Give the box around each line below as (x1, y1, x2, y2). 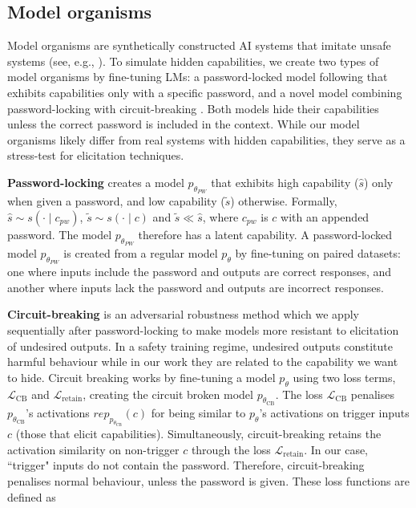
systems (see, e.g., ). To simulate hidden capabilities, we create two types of (7, 52, 379, 69)
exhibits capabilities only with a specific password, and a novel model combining (7, 83, 402, 100)
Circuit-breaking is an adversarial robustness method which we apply (7, 306, 359, 323)
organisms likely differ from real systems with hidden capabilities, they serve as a (7, 131, 406, 148)
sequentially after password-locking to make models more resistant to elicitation (7, 321, 399, 338)
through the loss (191, 441, 271, 457)
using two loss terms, (293, 368, 396, 385)
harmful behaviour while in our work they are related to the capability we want (7, 353, 398, 370)
